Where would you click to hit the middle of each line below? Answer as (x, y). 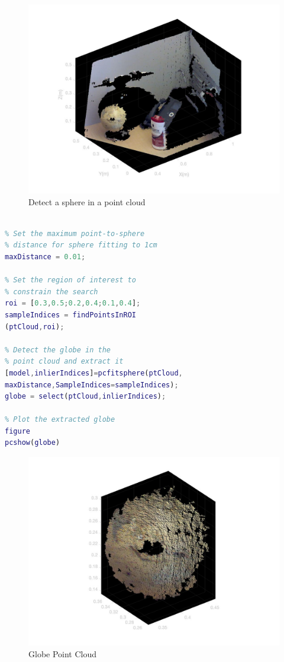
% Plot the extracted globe (60, 420)
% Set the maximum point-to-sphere (75, 233)
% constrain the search (51, 292)
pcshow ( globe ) (33, 443)
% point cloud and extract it (64, 362)
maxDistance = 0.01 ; (45, 257)
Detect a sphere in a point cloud (87, 201)
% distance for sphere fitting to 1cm (81, 245)
